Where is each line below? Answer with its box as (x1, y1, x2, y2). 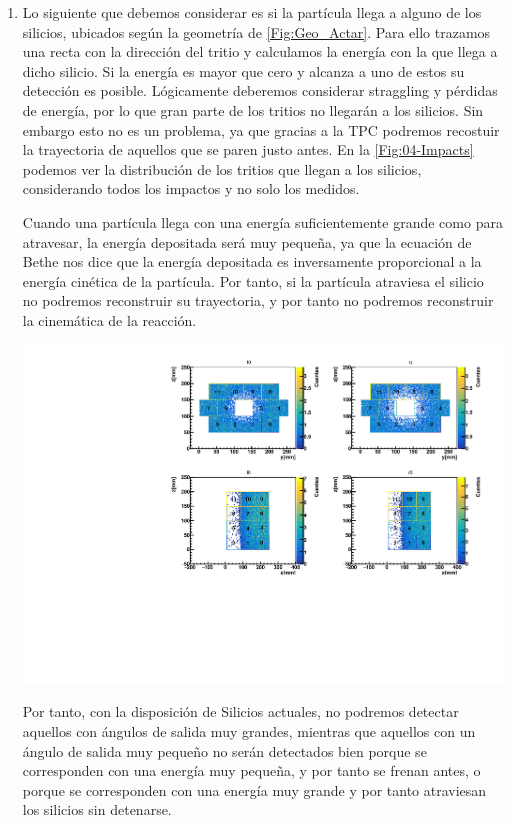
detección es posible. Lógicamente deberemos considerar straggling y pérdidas (22, 80, 498, 101)
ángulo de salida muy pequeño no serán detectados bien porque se (22, 740, 427, 761)
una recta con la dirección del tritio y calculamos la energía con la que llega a (22, 41, 498, 62)
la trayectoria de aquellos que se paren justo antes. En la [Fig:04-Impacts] (22, 139, 474, 160)
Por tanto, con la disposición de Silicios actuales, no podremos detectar (22, 701, 459, 722)
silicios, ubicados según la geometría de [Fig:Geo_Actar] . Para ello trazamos (22, 21, 491, 42)
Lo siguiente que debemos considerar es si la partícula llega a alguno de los (22, 2, 482, 22)
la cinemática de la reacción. (22, 309, 197, 330)
